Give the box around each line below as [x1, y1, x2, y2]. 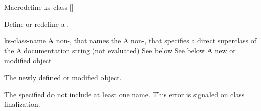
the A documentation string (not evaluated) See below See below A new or [4, 45, 236, 55]
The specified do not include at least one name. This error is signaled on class [4, 89, 245, 99]
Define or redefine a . [4, 18, 69, 29]
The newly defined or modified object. [4, 72, 122, 82]
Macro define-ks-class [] [4, 2, 74, 12]
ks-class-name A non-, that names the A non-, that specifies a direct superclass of [4, 35, 257, 46]
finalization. [4, 99, 40, 109]
